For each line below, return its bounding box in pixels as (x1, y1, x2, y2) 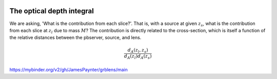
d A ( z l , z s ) (127, 47, 148, 55)
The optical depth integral (9, 7, 94, 15)
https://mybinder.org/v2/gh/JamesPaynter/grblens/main (9, 66, 128, 72)
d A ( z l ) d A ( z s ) (124, 54, 152, 61)
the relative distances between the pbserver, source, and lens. (9, 35, 142, 41)
